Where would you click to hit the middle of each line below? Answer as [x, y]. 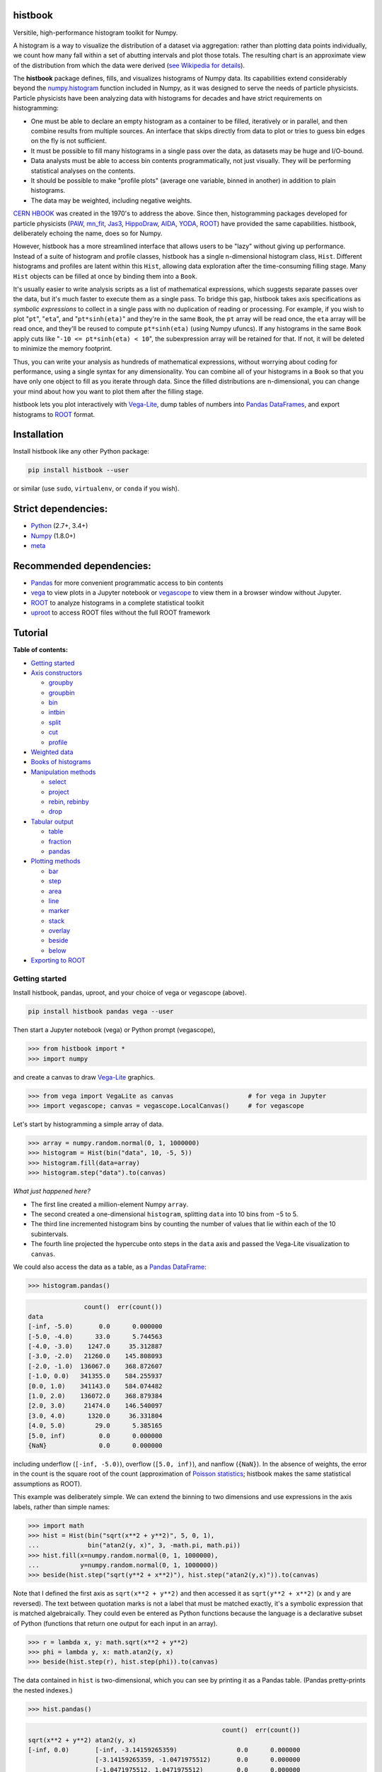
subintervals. [50, 1234]
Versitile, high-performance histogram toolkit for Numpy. [95, 33]
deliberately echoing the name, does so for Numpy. [88, 233]
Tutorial [31, 633]
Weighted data [52, 752]
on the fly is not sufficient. [69, 141]
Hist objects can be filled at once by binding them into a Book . [105, 276]
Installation [38, 435]
